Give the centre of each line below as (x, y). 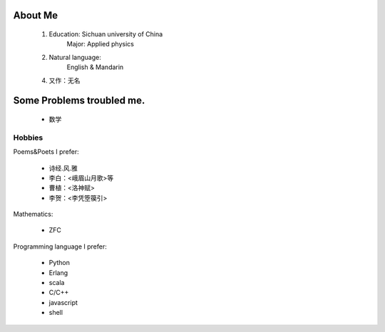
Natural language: (75, 57)
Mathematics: (33, 214)
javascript (63, 302)
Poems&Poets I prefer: (46, 152)
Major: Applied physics (101, 44)
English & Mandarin (95, 67)
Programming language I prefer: (60, 247)
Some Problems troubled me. (79, 101)
